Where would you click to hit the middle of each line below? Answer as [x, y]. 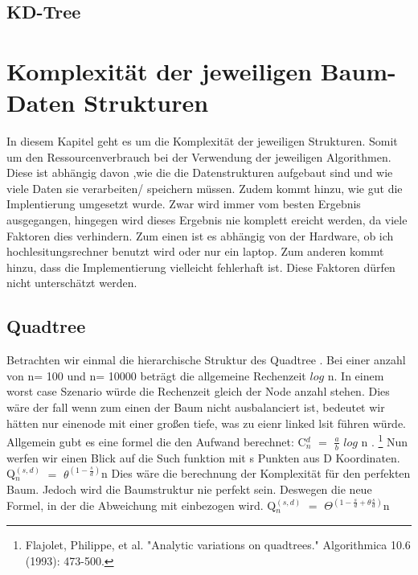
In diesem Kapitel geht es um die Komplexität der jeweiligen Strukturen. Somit [202, 141]
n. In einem [356, 375]
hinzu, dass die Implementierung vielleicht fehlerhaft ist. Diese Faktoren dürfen [201, 267]
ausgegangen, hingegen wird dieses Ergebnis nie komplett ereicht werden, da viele [207, 220]
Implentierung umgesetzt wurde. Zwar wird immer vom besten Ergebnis [184, 204]
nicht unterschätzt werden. [72, 283]
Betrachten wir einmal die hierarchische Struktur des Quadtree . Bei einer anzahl [206, 360]
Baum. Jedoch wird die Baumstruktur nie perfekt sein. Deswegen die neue [189, 489]
